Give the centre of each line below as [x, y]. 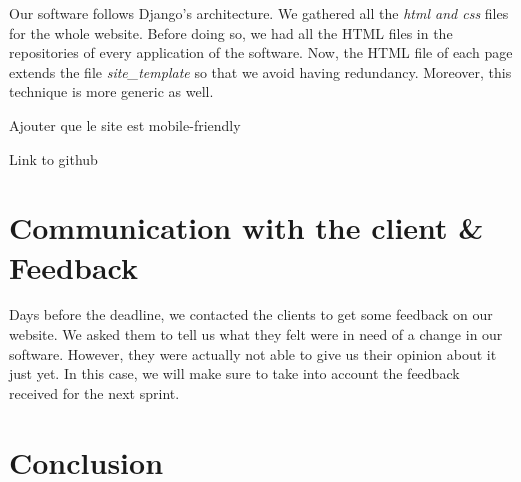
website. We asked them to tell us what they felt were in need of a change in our [256, 334]
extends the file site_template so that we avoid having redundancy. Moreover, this [260, 71]
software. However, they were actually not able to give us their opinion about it [253, 353]
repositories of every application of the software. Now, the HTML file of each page [261, 52]
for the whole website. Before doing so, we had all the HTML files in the [231, 32]
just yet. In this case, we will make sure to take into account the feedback [234, 373]
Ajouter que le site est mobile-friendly [125, 124]
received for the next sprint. [94, 392]
